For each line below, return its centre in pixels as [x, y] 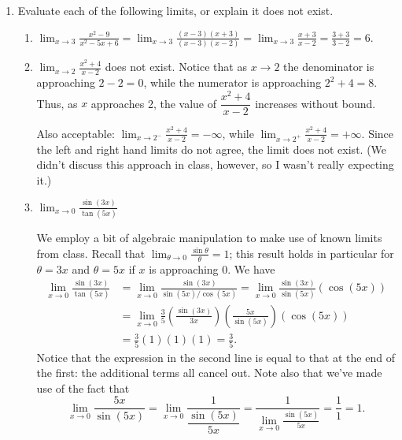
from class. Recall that [91, 253]
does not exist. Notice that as [176, 67]
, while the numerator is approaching [232, 82]
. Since [378, 133]
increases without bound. [315, 103]
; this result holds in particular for [312, 253]
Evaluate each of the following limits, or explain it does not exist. [175, 10]
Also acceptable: [76, 133]
